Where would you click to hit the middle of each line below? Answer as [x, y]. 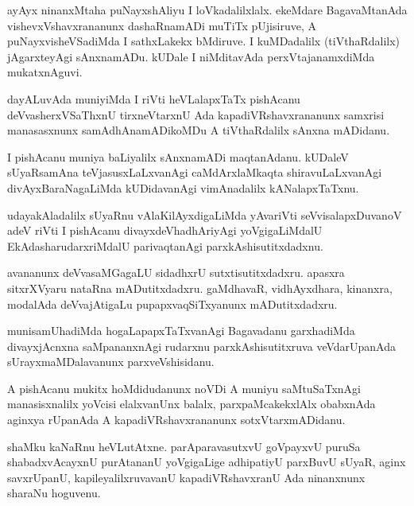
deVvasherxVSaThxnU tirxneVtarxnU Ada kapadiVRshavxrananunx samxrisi [196, 114]
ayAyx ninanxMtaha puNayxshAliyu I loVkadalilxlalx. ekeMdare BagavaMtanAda [207, 10]
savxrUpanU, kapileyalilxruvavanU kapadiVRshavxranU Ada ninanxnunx [186, 477]
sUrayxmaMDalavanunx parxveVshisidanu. [111, 362]
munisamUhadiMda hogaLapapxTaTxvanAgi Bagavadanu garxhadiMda [181, 331]
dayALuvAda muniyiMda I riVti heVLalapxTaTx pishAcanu [154, 98]
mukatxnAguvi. [45, 72]
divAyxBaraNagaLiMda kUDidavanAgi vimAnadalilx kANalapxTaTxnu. [183, 187]
